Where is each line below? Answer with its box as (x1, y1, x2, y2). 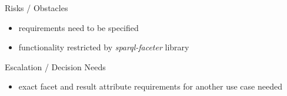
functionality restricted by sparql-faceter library (18, 41, 189, 53)
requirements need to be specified (18, 21, 139, 33)
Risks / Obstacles (5, 2, 68, 13)
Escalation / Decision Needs (5, 60, 106, 73)
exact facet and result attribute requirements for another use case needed (18, 80, 282, 92)
